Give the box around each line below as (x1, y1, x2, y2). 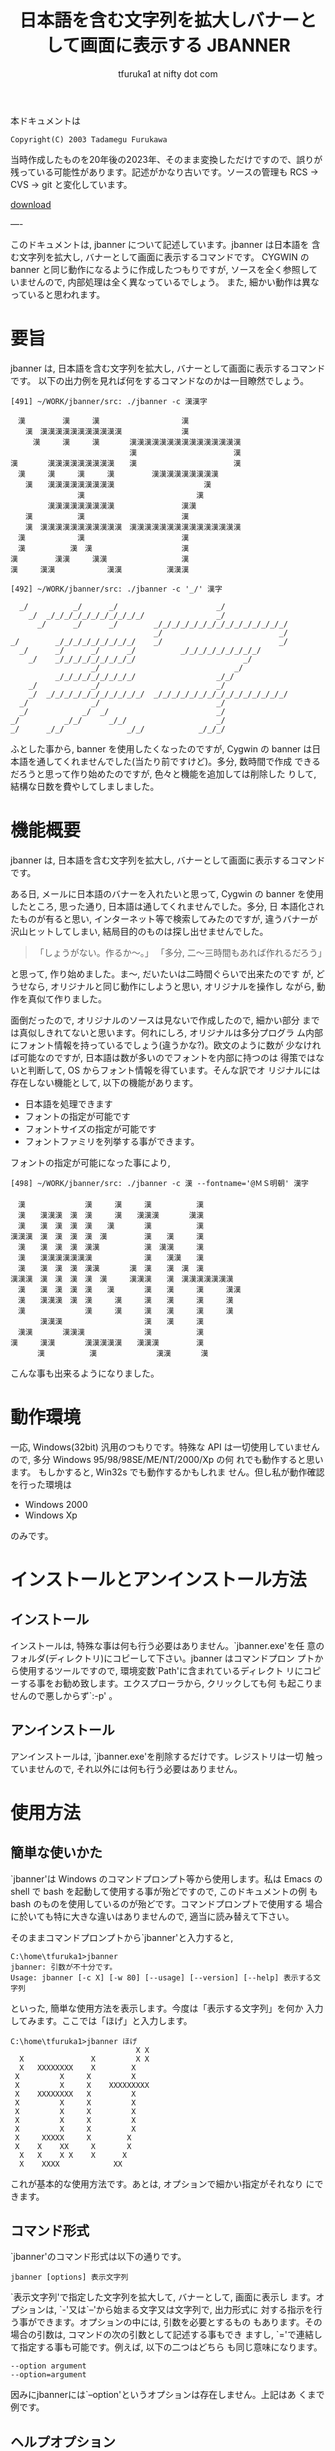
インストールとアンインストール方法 (10, 1568, 307, 1591)
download (10, 198, 52, 210)
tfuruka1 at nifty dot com (118, 67, 218, 80)
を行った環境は (10, 1478, 72, 1490)
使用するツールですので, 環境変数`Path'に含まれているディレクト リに (18, 1664, 304, 1676)
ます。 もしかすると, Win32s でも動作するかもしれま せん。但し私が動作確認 (10, 1466, 325, 1478)
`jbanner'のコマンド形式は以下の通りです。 (10, 2251, 187, 2263)
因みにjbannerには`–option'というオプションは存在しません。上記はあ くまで (10, 2389, 325, 2401)
